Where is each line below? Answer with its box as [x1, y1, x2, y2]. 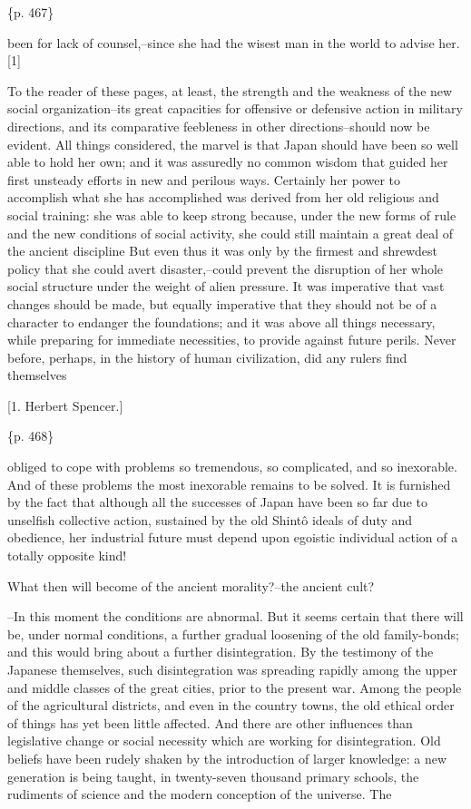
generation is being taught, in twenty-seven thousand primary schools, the [7, 766, 419, 785]
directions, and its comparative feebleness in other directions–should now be [7, 116, 430, 135]
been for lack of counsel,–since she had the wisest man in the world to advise [7, 33, 435, 52]
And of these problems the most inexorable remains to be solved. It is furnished [7, 474, 451, 493]
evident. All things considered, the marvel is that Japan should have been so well [7, 134, 458, 153]
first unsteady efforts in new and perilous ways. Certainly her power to [7, 170, 401, 189]
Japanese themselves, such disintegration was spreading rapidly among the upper [7, 660, 457, 678]
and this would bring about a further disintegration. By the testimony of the [7, 642, 434, 661]
